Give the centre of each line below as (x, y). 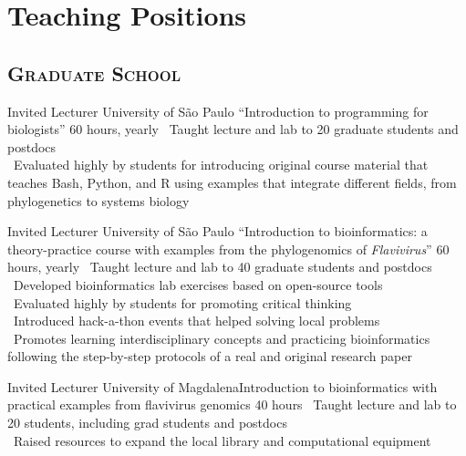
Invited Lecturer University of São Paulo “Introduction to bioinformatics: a (217, 231)
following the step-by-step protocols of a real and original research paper (210, 356)
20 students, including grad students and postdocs (147, 423)
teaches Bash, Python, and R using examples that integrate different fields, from (232, 182)
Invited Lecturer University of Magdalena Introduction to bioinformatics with (223, 386)
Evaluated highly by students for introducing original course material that (221, 165)
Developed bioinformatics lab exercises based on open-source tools (198, 284)
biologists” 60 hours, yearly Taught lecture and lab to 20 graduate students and (233, 129)
